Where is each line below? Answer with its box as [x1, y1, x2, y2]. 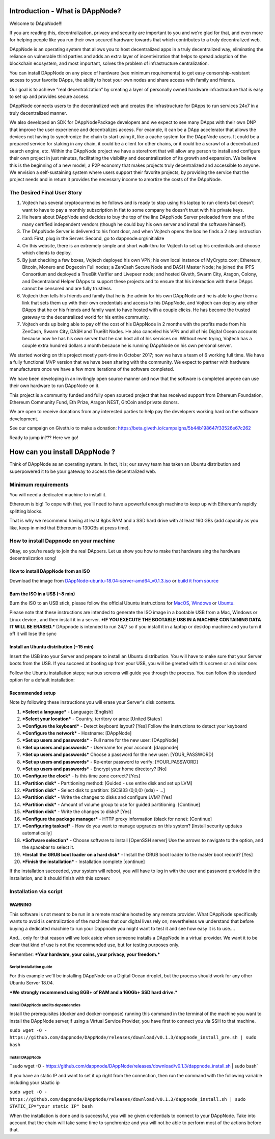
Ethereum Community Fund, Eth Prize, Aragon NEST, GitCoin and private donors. [9, 399, 179, 406]
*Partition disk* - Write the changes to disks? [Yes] [22, 808, 132, 815]
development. [9, 416, 38, 422]
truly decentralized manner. [9, 110, 67, 116]
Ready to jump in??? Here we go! [9, 434, 78, 441]
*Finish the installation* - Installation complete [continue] [22, 858, 145, 865]
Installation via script [9, 888, 63, 895]
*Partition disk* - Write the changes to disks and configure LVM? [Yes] [22, 794, 173, 800]
